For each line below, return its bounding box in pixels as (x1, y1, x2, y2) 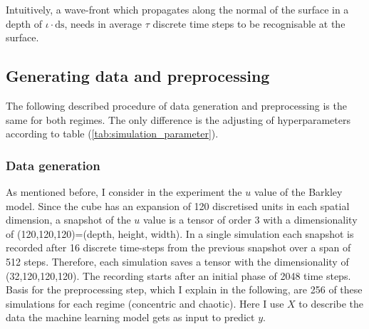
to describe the (298, 296, 364, 310)
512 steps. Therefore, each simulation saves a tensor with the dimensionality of (6, 254, 349, 268)
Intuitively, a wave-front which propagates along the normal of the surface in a (6, 2, 349, 16)
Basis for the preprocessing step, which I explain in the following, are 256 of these (6, 282, 363, 297)
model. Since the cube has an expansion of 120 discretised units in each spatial (6, 198, 350, 213)
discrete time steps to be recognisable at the (152, 16, 345, 31)
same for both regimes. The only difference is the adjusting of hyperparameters (6, 112, 350, 127)
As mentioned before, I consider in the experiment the (6, 184, 242, 199)
